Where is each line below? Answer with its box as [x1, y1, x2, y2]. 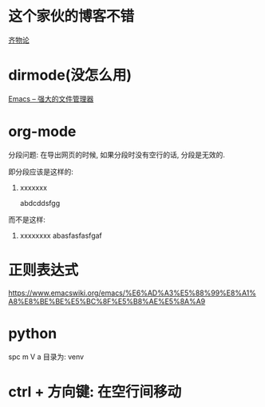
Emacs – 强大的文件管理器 [8, 93, 94, 104]
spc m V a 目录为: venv [8, 352, 85, 362]
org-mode [8, 123, 77, 140]
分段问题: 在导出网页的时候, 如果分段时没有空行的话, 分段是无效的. [8, 149, 225, 160]
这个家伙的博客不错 [8, 7, 135, 26]
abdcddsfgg [19, 198, 61, 207]
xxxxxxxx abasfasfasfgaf [19, 231, 102, 240]
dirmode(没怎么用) [8, 66, 132, 85]
